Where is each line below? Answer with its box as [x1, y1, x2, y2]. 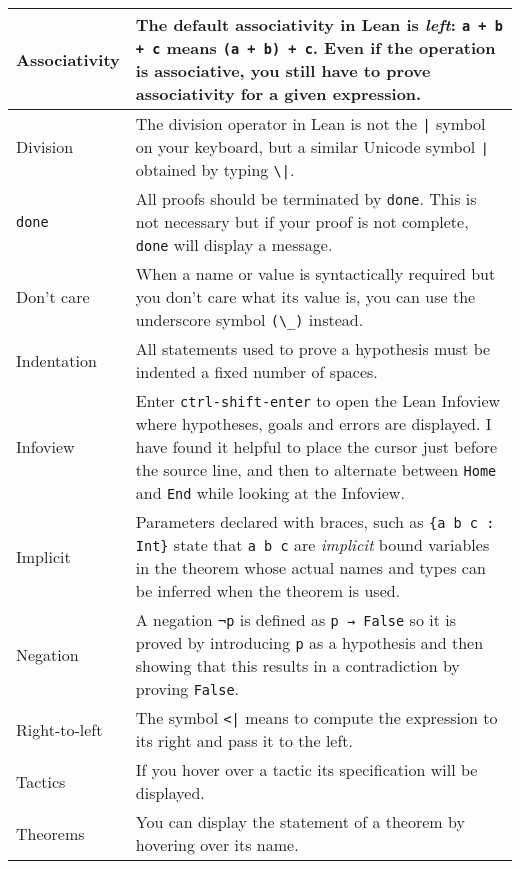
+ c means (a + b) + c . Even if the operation [135, 36, 496, 59]
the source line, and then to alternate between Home [135, 458, 497, 481]
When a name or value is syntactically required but [135, 262, 496, 285]
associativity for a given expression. [135, 82, 422, 105]
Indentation [16, 348, 97, 372]
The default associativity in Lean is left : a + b [135, 13, 503, 36]
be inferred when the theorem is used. [135, 579, 401, 602]
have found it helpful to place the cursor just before [135, 435, 498, 458]
